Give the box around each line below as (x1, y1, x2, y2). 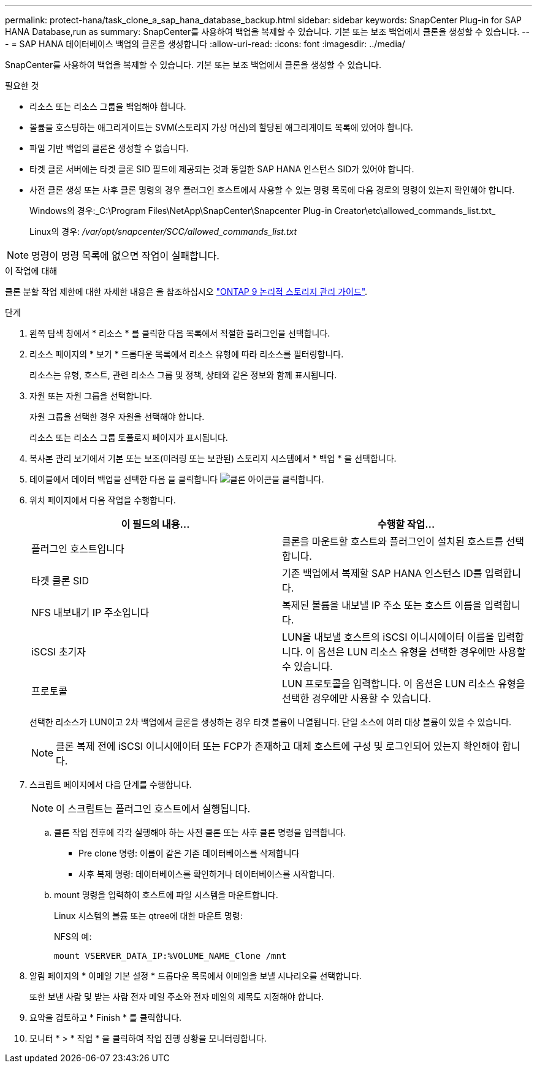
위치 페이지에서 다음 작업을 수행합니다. (29, 495, 176, 505)
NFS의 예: (54, 931, 92, 942)
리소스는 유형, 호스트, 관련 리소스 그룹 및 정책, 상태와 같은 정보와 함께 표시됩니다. (29, 370, 337, 380)
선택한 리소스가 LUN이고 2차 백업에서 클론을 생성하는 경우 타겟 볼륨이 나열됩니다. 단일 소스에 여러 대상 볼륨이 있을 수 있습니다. (29, 717, 512, 727)
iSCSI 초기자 (31, 646, 86, 658)
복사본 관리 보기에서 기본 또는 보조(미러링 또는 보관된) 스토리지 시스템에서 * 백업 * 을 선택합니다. (29, 453, 397, 463)
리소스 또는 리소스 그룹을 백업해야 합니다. (29, 101, 186, 112)
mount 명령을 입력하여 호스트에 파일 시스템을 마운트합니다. (54, 890, 278, 900)
